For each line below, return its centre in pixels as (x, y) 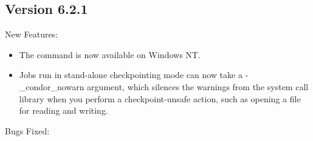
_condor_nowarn (52, 86)
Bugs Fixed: (27, 130)
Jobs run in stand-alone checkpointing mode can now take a (131, 75)
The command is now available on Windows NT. (110, 54)
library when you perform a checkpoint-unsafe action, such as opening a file (160, 98)
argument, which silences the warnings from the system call (198, 86)
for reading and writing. (64, 110)
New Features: (32, 34)
